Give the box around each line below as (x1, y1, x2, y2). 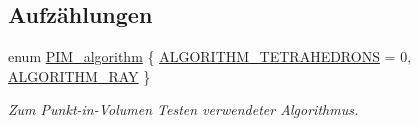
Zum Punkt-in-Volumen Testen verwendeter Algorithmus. (8, 99, 359, 120)
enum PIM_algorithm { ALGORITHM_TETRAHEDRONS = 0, (8, 46, 412, 67)
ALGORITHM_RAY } (8, 65, 151, 86)
